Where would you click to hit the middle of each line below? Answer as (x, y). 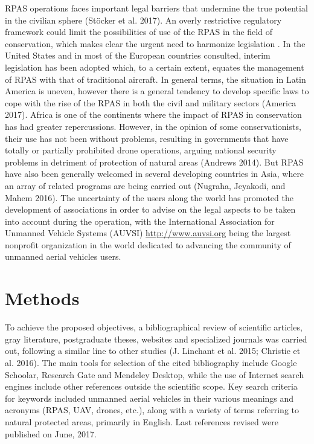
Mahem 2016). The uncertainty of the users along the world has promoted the (149, 197)
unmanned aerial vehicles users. (63, 256)
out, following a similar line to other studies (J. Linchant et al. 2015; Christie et (153, 351)
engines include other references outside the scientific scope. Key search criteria (151, 386)
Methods (42, 298)
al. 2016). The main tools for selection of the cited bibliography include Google (151, 362)
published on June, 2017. (51, 433)
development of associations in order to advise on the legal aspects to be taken (150, 209)
